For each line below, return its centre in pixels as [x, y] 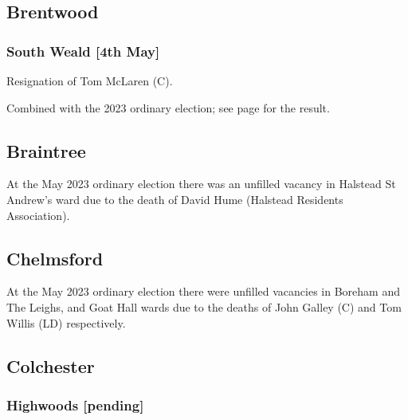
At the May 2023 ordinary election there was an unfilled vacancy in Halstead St [201, 184]
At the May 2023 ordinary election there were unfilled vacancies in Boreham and [203, 291]
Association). [38, 215]
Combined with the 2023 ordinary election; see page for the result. [168, 107]
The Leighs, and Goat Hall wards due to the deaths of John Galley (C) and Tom [204, 306]
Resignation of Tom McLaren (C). [90, 80]
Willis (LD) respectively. [66, 322]
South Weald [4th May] [83, 51]
